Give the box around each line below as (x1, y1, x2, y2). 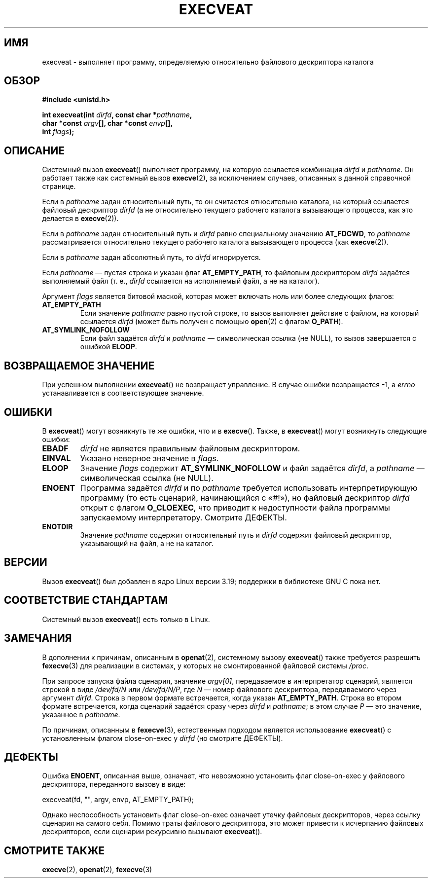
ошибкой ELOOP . (80, 342, 137, 351)
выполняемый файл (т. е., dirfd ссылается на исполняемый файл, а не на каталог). (42, 277, 320, 286)
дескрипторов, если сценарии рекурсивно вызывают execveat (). (42, 827, 262, 836)
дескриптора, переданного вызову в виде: (42, 780, 186, 789)
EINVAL (42, 453, 71, 463)
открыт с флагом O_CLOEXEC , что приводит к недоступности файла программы (80, 502, 390, 513)
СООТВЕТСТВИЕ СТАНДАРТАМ (4, 594, 168, 607)
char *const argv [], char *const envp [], (42, 119, 173, 128)
